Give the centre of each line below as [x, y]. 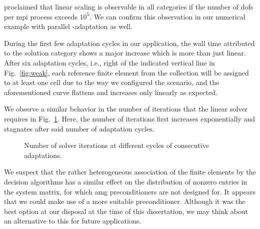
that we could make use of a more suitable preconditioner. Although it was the [125, 201]
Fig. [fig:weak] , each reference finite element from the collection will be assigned [126, 72]
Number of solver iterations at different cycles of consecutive [116, 145]
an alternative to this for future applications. [73, 221]
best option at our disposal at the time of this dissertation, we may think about [126, 211]
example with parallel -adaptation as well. [68, 26]
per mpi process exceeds [41, 16]
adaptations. [43, 155]
